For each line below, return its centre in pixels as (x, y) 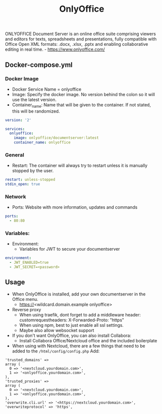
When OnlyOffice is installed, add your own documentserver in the (79, 294)
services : (15, 129)
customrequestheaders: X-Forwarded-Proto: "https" (72, 320)
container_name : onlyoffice (42, 142)
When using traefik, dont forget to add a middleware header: (80, 315)
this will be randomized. (36, 111)
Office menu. (25, 299)
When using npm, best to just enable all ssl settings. (72, 325)
